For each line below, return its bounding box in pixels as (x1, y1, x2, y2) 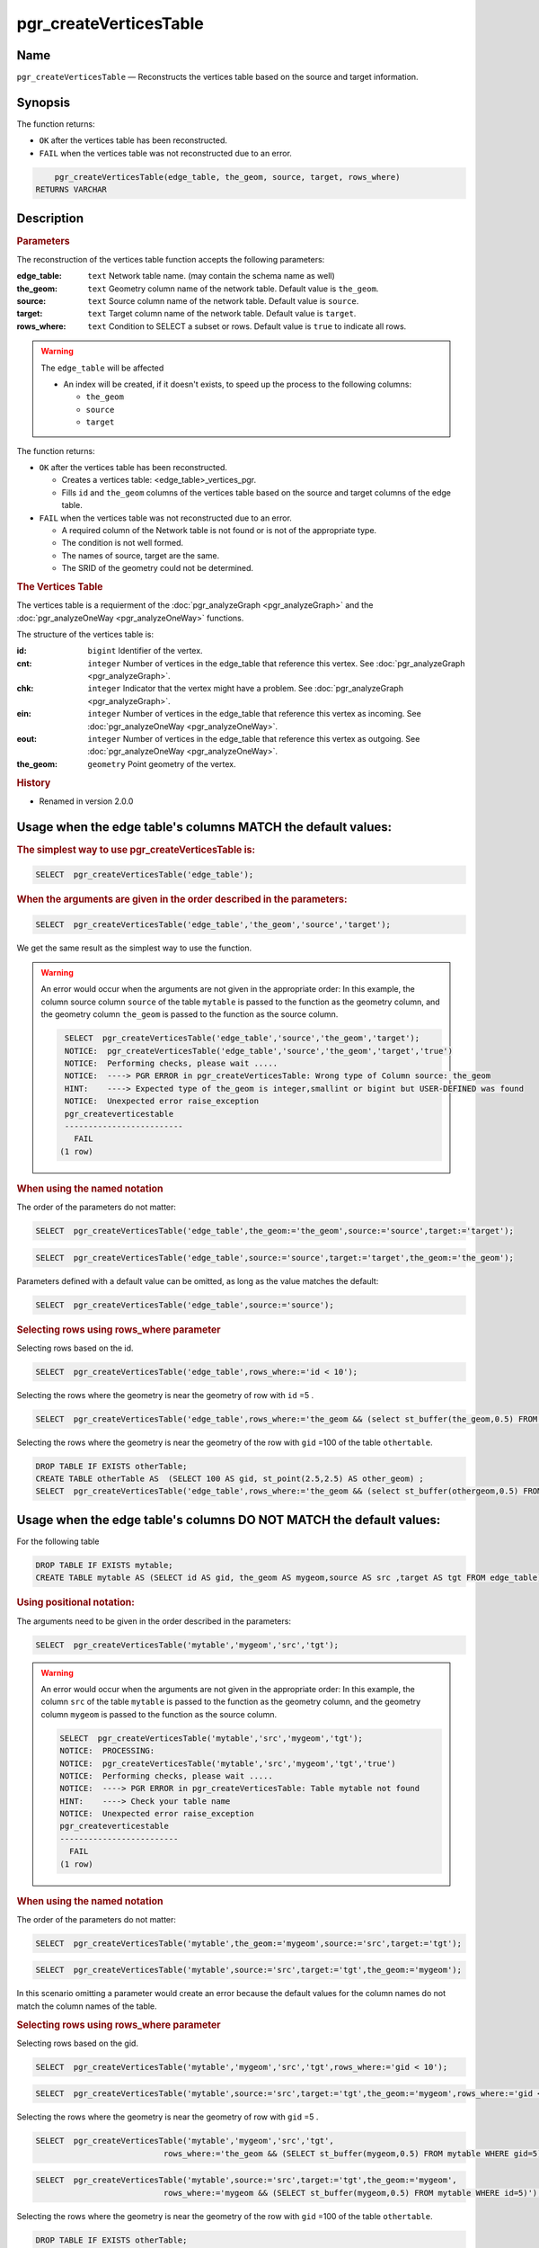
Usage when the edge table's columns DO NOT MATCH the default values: (16, 1512, 441, 1528)
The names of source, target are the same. (61, 549, 220, 561)
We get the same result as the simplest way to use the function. (16, 942, 252, 953)
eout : (16, 734, 38, 745)
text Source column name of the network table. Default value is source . (87, 296, 359, 307)
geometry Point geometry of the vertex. (87, 758, 236, 769)
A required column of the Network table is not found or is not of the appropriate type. (61, 524, 377, 535)
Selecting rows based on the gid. (16, 2038, 139, 2048)
